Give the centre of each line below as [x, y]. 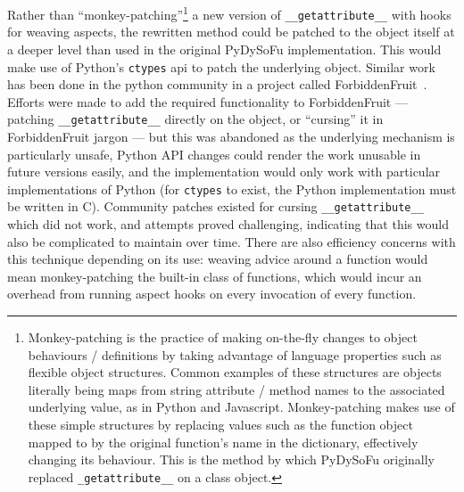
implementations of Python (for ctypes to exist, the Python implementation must [232, 189]
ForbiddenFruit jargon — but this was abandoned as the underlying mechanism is [231, 136]
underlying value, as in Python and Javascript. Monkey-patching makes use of [241, 407]
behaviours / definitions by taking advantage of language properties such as [235, 354]
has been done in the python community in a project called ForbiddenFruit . [217, 84]
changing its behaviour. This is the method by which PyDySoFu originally [231, 459]
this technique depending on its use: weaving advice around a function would [218, 259]
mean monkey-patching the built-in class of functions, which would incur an [215, 276]
